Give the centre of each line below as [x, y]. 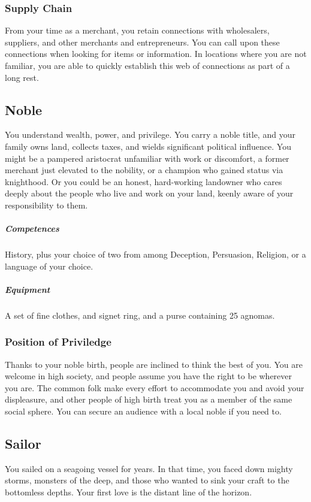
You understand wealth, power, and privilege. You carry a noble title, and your [150, 134]
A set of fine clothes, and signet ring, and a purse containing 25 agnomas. [140, 315]
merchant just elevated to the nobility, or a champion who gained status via [144, 170]
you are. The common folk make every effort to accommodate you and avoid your [155, 387]
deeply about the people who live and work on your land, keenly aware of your [149, 193]
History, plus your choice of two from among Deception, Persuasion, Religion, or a [155, 254]
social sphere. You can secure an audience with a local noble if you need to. [143, 411]
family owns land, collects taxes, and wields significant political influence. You [148, 146]
